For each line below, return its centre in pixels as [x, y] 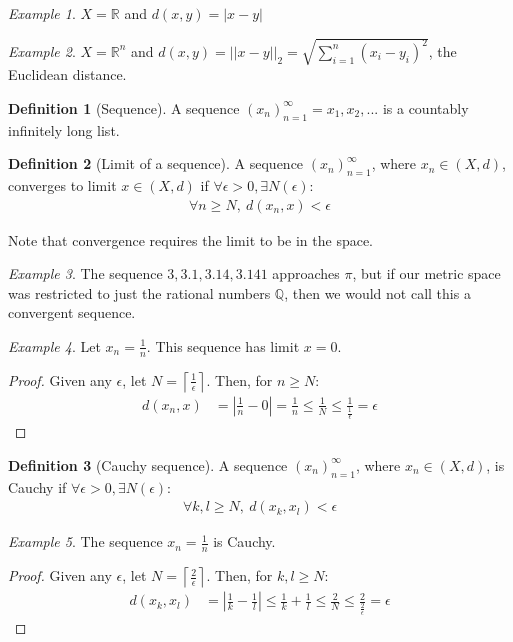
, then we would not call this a [377, 292]
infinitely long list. [64, 129]
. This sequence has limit [223, 345]
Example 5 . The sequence [85, 541]
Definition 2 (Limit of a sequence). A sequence [156, 163]
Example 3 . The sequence [85, 273]
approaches [306, 273]
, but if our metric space [426, 273]
